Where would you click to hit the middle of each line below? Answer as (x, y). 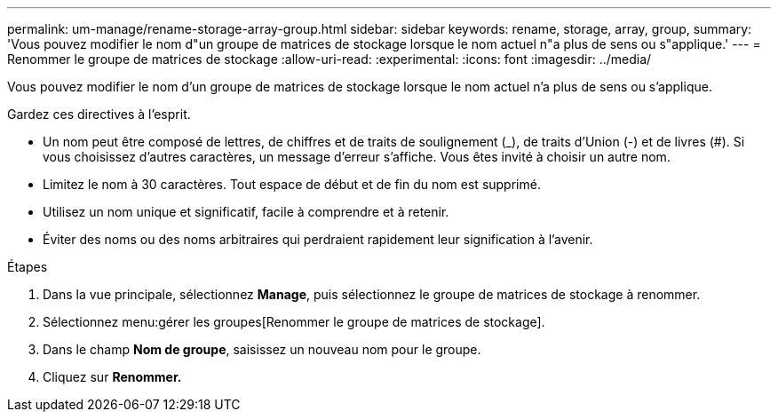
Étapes (28, 267)
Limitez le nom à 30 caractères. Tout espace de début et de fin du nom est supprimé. (292, 184)
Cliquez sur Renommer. (112, 377)
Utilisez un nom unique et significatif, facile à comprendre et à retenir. (246, 212)
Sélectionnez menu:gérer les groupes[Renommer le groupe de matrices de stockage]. (294, 322)
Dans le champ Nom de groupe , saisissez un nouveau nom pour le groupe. (262, 349)
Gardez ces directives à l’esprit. (99, 114)
